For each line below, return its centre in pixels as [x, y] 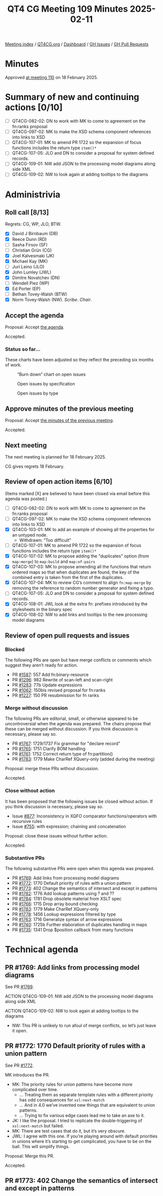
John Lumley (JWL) [32, 272]
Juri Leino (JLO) [28, 266]
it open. [20, 1031]
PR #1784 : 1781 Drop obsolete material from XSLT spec [67, 899]
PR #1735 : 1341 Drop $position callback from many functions [73, 930]
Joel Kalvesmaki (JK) [33, 256]
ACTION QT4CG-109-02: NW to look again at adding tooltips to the [72, 1011]
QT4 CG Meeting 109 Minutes [67, 9]
